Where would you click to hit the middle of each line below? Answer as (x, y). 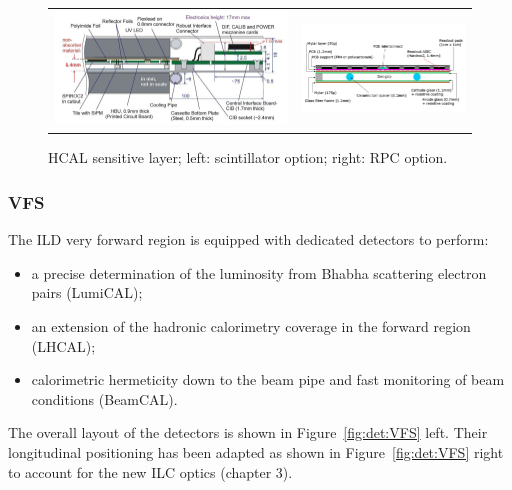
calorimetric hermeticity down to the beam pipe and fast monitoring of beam (268, 379)
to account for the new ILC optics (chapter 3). (150, 471)
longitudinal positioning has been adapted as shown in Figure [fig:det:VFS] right (256, 451)
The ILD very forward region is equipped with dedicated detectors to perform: (248, 239)
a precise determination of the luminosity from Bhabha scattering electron (259, 272)
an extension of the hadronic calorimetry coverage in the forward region (251, 325)
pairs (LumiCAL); (87, 292)
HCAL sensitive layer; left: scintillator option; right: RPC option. (248, 157)
